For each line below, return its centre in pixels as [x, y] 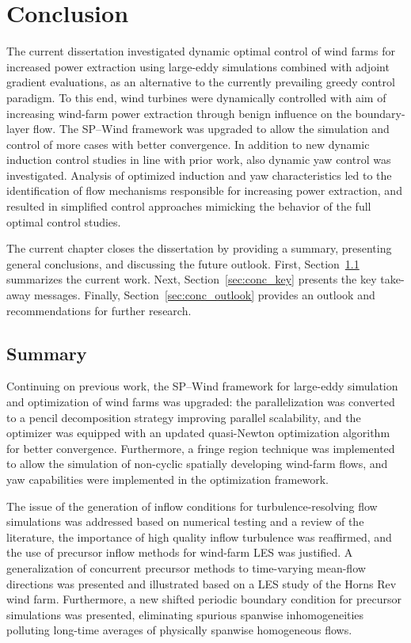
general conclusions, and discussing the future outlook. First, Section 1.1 [183, 263]
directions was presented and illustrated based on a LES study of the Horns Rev [202, 583]
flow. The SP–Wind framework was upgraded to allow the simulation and [211, 129]
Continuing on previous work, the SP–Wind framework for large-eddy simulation [202, 386]
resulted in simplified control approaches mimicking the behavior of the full [189, 206]
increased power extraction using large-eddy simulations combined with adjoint [198, 66]
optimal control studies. [64, 221]
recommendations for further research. [99, 310]
